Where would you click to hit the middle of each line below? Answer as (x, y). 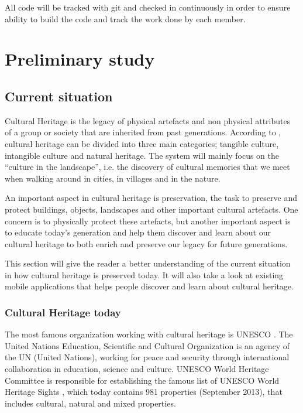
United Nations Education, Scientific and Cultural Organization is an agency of (147, 345)
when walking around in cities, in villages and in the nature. (113, 178)
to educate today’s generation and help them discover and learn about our (138, 232)
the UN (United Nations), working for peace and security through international (147, 357)
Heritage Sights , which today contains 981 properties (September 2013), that (144, 392)
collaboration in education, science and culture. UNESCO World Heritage (137, 369)
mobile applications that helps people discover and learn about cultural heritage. (149, 286)
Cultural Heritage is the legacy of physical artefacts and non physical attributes (148, 120)
